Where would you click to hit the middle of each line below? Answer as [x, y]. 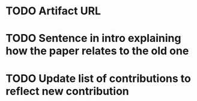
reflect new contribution [68, 91]
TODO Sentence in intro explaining [93, 39]
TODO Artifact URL [53, 11]
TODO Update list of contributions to [98, 78]
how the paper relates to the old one [97, 51]
